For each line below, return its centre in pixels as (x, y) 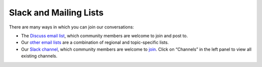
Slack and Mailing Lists (56, 13)
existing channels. (39, 56)
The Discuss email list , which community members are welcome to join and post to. (104, 36)
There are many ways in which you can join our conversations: (72, 27)
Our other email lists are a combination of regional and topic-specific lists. (95, 42)
